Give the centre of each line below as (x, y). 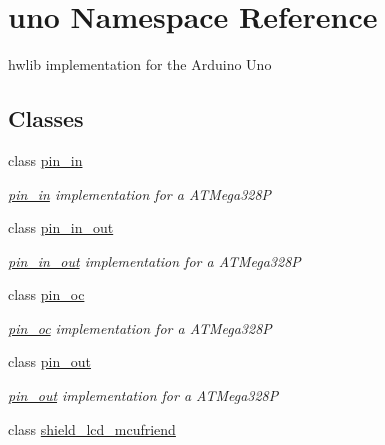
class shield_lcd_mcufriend (92, 428)
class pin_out (50, 361)
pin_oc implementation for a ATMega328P (140, 327)
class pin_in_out (61, 227)
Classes (46, 118)
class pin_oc (46, 294)
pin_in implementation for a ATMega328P (140, 193)
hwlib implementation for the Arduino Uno (140, 64)
